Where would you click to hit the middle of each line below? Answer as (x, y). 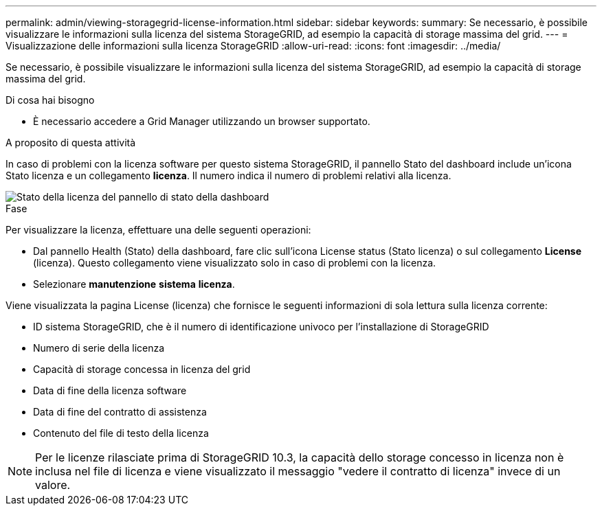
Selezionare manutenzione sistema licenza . (134, 284)
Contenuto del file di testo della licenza (121, 433)
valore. (53, 485)
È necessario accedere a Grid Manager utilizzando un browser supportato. (202, 121)
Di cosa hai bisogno (50, 100)
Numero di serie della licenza (99, 348)
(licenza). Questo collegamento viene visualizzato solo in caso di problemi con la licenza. (235, 263)
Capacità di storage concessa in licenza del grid (142, 369)
